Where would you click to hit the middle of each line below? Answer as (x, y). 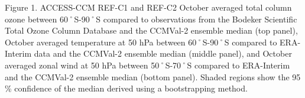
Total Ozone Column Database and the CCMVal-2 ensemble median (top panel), (151, 30)
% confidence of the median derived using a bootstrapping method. (126, 88)
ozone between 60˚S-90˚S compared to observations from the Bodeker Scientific (151, 19)
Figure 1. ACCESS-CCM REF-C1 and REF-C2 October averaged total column (148, 7)
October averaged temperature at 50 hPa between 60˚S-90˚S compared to (141, 42)
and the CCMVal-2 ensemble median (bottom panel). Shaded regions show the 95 (153, 76)
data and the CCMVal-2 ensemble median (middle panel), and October (163, 53)
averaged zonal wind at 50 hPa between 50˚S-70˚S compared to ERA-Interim (147, 65)
